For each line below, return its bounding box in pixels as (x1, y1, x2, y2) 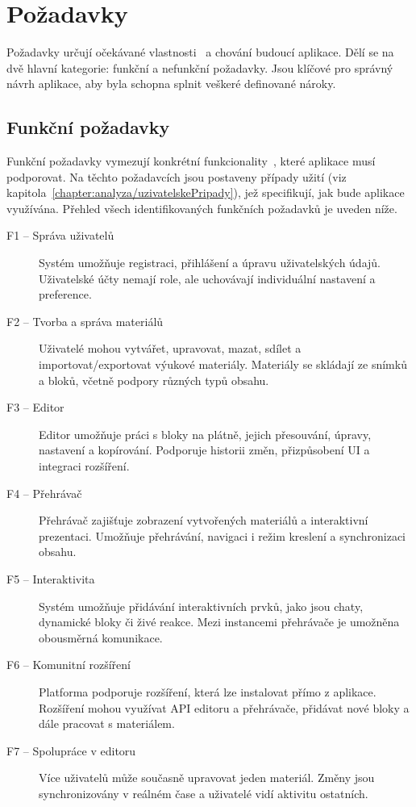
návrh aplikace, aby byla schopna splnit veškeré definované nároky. (6, 75, 336, 92)
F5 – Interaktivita (6, 570, 95, 587)
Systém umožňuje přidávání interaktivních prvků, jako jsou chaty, (39, 597, 364, 614)
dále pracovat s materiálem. (39, 715, 175, 732)
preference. (39, 286, 92, 303)
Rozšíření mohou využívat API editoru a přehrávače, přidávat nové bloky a (39, 699, 410, 716)
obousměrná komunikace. (39, 629, 163, 646)
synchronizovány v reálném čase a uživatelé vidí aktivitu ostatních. (39, 784, 368, 801)
